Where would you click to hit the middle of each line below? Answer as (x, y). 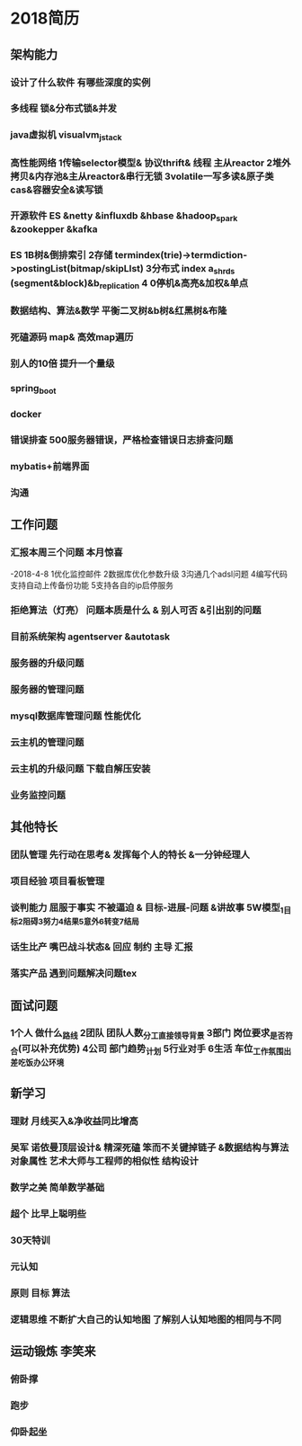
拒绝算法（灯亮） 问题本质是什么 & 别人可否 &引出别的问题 (136, 611)
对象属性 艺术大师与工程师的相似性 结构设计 (104, 1161)
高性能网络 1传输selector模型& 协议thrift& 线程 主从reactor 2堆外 (151, 163)
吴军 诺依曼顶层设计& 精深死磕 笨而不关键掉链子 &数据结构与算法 (150, 1147)
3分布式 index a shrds (191, 269)
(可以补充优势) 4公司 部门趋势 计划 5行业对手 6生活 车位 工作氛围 (151, 1049)
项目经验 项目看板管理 (58, 881)
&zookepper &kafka (54, 228)
